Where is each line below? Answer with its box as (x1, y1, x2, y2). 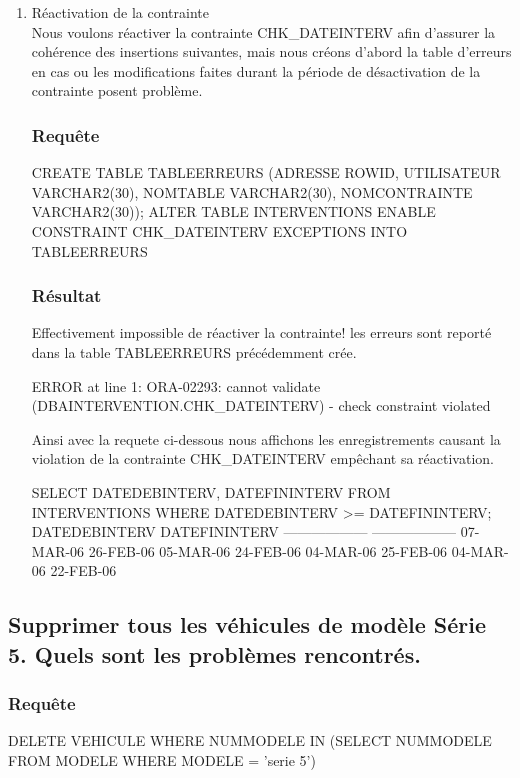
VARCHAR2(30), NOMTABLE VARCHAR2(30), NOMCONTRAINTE (31, 181, 473, 202)
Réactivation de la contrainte (31, 2, 209, 22)
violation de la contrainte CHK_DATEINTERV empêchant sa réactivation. (31, 448, 494, 469)
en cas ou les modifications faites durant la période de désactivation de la (31, 60, 481, 81)
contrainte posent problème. (31, 80, 203, 101)
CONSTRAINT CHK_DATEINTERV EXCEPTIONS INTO (31, 220, 408, 241)
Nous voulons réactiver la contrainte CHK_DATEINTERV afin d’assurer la (31, 21, 496, 42)
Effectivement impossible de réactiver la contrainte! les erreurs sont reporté (31, 322, 492, 343)
